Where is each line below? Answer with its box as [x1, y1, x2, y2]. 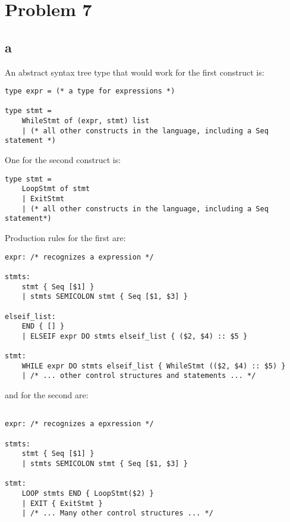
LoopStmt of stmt [21, 185, 90, 193]
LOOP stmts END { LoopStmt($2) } [21, 489, 154, 498]
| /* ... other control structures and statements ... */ [21, 371, 256, 380]
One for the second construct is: [5, 154, 121, 166]
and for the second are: [5, 389, 89, 401]
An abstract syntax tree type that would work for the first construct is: [5, 65, 264, 78]
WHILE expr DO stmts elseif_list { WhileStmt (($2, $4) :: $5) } [21, 361, 286, 370]
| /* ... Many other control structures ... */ [21, 509, 213, 518]
